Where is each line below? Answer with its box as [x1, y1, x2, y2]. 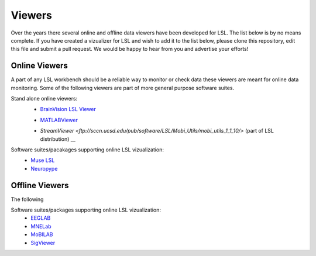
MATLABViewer [40, 116, 78, 123]
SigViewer [30, 239, 56, 246]
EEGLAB [30, 215, 51, 222]
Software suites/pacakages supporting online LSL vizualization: [11, 146, 164, 153]
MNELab [30, 223, 51, 230]
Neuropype [30, 165, 58, 172]
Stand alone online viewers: [11, 95, 78, 102]
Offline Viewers [11, 180, 69, 190]
